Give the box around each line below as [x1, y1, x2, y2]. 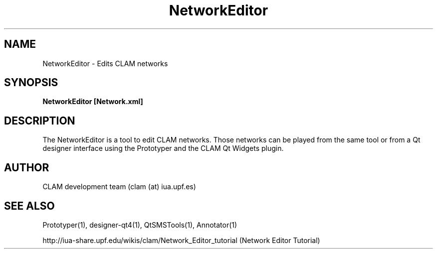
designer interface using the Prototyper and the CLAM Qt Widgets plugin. [42, 144, 284, 153]
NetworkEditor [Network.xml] [42, 97, 143, 106]
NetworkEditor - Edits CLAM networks [42, 59, 168, 68]
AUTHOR [4, 161, 49, 174]
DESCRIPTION [4, 114, 75, 127]
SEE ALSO [4, 199, 55, 212]
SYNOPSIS [4, 76, 58, 89]
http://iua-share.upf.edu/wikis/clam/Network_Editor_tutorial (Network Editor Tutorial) [42, 236, 320, 245]
